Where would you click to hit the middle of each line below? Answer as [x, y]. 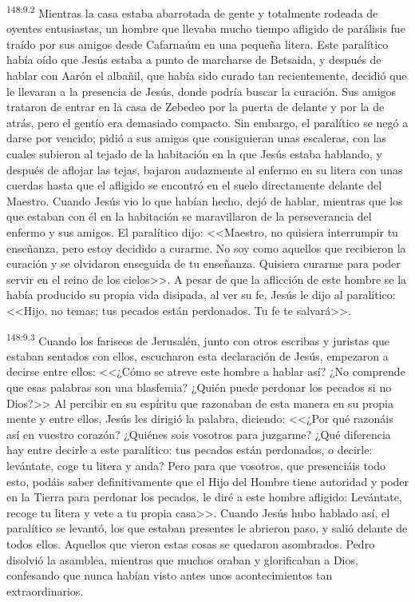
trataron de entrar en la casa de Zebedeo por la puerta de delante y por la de [196, 107]
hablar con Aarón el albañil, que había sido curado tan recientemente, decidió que [207, 76]
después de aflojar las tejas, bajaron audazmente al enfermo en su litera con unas [205, 169]
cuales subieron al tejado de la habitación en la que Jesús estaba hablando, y [194, 153]
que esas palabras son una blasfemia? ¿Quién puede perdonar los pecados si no [199, 387]
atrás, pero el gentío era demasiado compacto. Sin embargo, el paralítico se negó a [207, 122]
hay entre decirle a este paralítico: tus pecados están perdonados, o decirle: [190, 450]
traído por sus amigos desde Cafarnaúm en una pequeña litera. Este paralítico [198, 44]
